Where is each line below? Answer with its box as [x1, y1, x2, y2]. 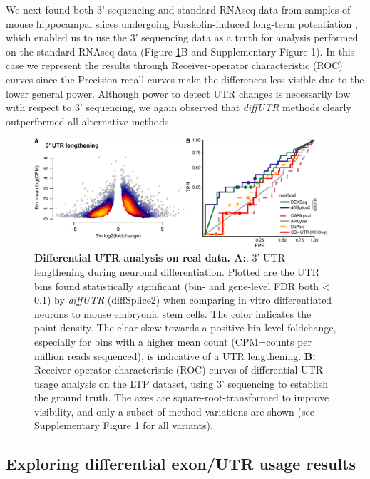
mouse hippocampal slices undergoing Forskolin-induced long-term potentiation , [6, 16, 358, 31]
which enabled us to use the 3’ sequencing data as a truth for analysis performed [6, 30, 359, 45]
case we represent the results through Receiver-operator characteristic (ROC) [6, 58, 343, 73]
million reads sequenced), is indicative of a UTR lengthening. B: [34, 348, 316, 363]
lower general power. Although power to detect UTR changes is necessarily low [6, 86, 351, 101]
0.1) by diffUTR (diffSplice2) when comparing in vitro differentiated [34, 292, 332, 307]
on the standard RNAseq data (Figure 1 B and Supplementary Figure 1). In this [6, 43, 355, 58]
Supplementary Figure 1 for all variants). [34, 418, 213, 433]
